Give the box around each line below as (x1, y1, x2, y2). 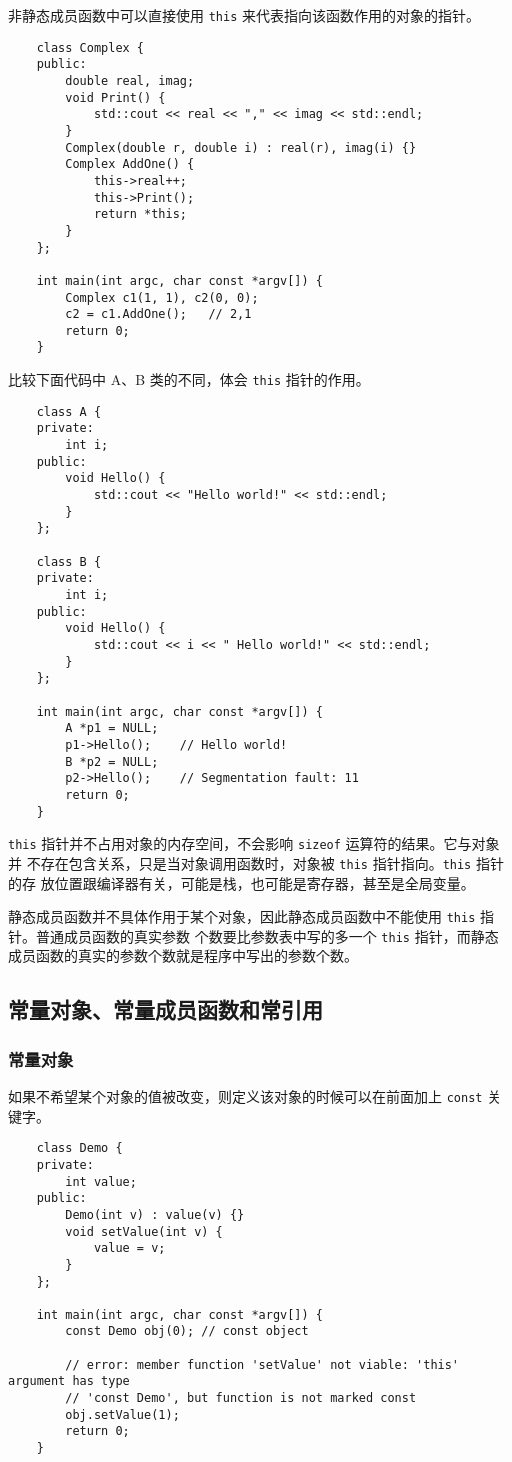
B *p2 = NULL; (65, 754, 159, 769)
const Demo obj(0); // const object (65, 1324, 309, 1339)
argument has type (8, 1374, 130, 1389)
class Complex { (36, 40, 145, 55)
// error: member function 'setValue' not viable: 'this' (65, 1357, 460, 1372)
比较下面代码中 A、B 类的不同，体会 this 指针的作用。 (8, 369, 370, 390)
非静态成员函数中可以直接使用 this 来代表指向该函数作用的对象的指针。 (8, 5, 480, 25)
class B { (36, 554, 102, 569)
